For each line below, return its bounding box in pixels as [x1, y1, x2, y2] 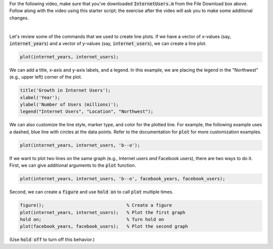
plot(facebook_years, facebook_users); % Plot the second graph [20, 224, 188, 229]
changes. [9, 15, 29, 21]
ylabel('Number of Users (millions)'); [20, 102, 119, 108]
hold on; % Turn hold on [20, 216, 164, 222]
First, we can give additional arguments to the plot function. [9, 162, 136, 169]
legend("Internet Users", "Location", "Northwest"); [20, 109, 154, 115]
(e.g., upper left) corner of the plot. [9, 74, 82, 80]
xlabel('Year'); [20, 94, 61, 101]
